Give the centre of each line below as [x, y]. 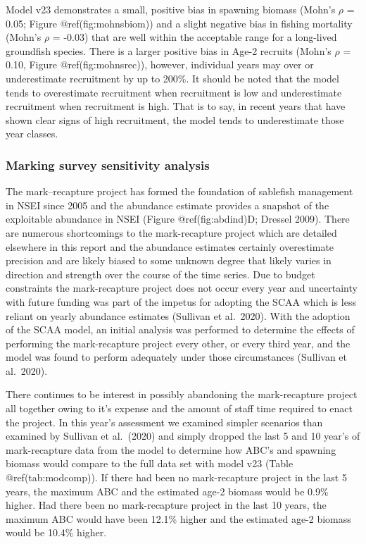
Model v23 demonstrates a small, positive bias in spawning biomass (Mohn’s [171, 9]
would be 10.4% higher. [56, 532]
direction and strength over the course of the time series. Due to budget [160, 274]
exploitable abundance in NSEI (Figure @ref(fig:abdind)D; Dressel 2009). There [178, 219]
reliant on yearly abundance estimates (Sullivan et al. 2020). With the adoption [178, 315]
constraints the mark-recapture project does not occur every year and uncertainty [182, 288]
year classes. [32, 134]
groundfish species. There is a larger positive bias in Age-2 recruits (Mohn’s [169, 50]
